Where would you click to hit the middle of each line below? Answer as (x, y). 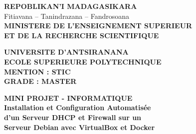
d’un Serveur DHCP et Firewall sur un (73, 117)
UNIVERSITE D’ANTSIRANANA (66, 52)
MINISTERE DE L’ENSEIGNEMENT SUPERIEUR (98, 26)
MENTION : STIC (37, 71)
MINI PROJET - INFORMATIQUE (68, 98)
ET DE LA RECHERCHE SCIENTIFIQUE (82, 35)
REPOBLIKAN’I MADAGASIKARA (71, 6)
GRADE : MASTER (40, 81)
